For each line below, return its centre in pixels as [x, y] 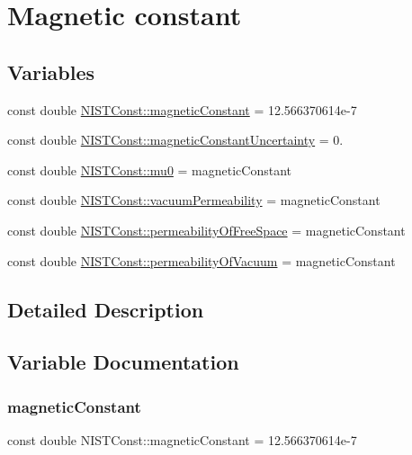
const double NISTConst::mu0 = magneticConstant [150, 170]
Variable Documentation [123, 362]
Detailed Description [106, 309]
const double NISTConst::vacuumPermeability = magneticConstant [194, 200]
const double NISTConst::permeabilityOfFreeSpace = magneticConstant [206, 230]
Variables [51, 71]
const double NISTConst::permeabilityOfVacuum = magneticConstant [202, 260]
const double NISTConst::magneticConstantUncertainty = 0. [175, 140]
